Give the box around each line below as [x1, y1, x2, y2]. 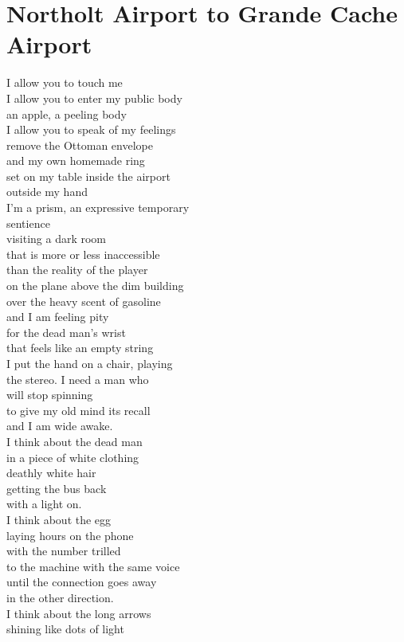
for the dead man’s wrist [6, 323, 126, 340]
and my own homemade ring [6, 152, 145, 169]
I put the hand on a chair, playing [6, 355, 173, 371]
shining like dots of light [6, 620, 124, 637]
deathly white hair [6, 464, 96, 481]
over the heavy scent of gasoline [6, 292, 161, 309]
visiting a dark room [6, 230, 107, 247]
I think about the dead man [6, 433, 143, 449]
